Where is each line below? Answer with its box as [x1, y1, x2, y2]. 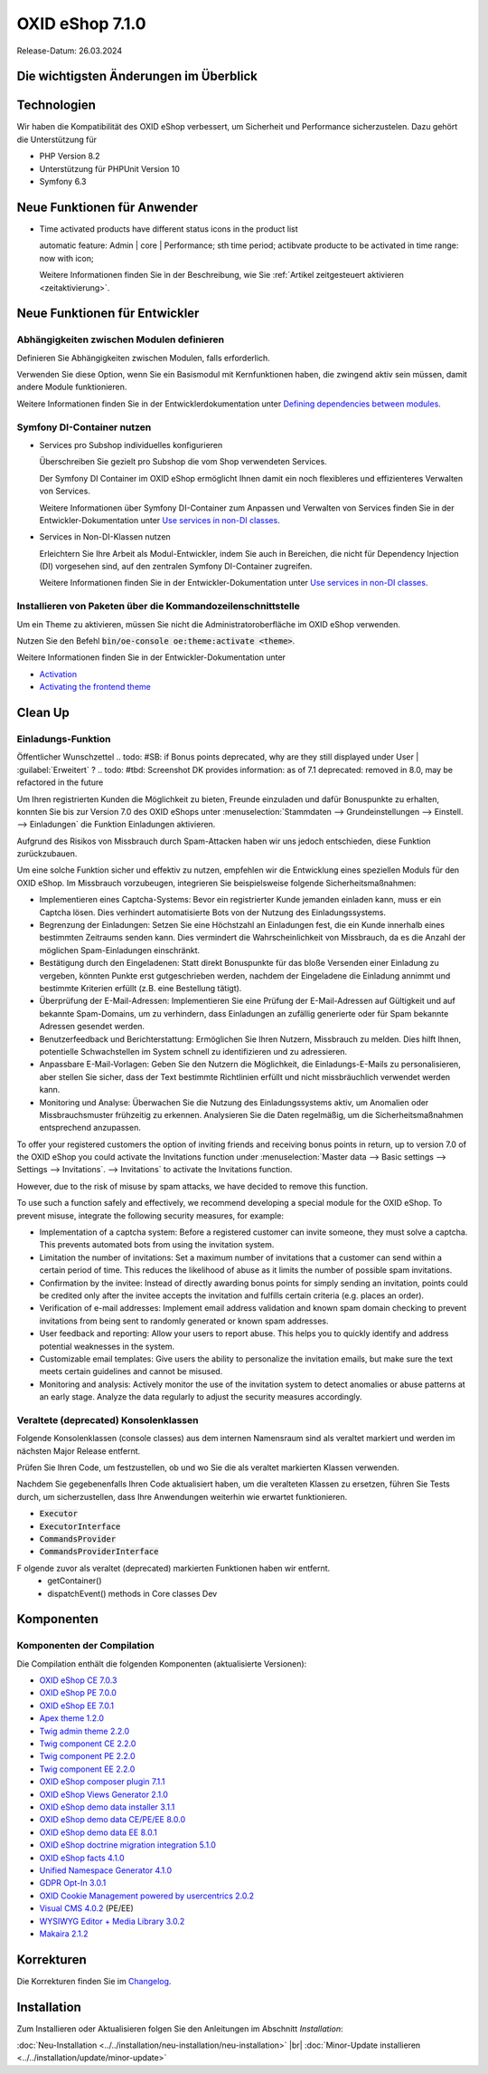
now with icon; [39, 253, 94, 263]
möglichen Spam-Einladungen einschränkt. [39, 944, 201, 955]
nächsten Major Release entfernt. [16, 1445, 141, 1457]
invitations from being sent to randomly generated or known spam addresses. [39, 1315, 329, 1326]
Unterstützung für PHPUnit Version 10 [39, 163, 181, 174]
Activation [39, 668, 77, 679]
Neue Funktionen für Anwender [16, 199, 199, 215]
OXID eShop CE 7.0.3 [39, 1675, 117, 1686]
